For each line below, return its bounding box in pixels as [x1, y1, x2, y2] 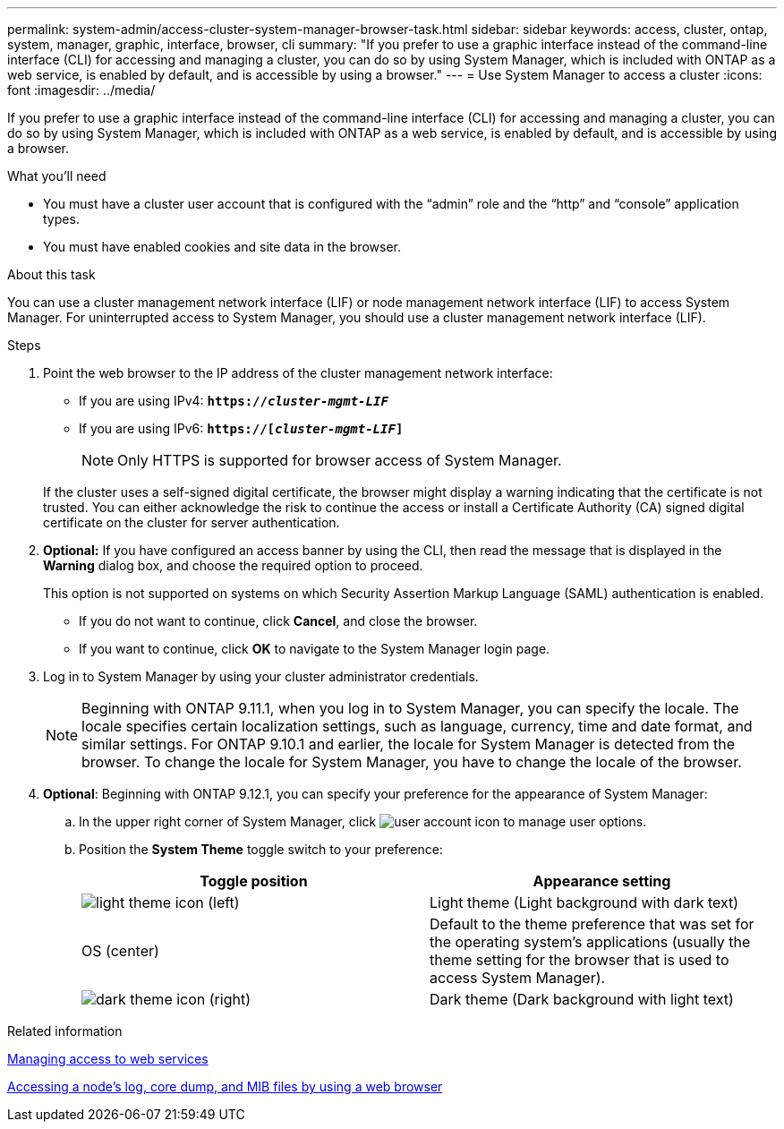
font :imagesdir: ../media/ [7, 82, 156, 98]
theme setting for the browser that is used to [430, 951, 729, 969]
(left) [208, 894, 240, 911]
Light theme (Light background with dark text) [430, 894, 739, 911]
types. [43, 211, 80, 227]
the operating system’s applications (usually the [430, 933, 751, 951]
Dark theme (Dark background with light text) [430, 990, 734, 1008]
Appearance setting [533, 872, 671, 890]
